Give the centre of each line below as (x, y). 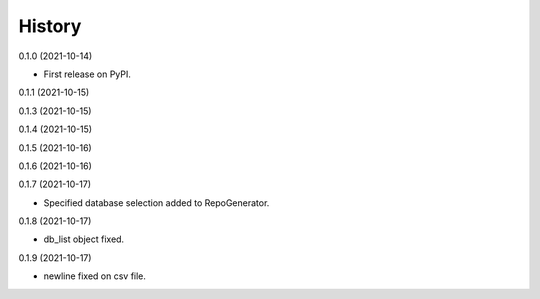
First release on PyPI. (87, 74)
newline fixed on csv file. (95, 276)
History (50, 26)
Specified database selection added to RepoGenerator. (156, 202)
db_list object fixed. (84, 239)
